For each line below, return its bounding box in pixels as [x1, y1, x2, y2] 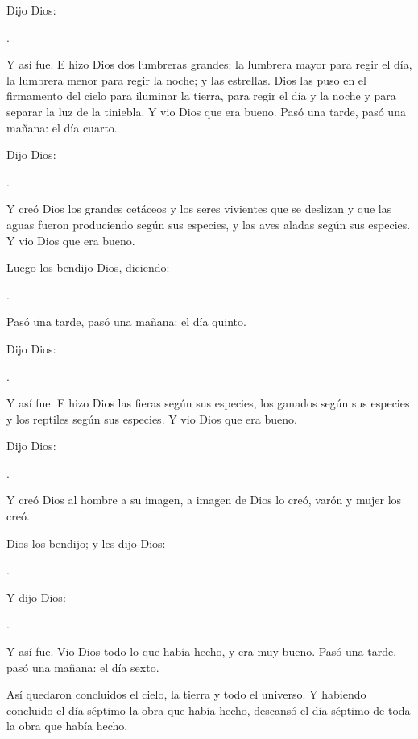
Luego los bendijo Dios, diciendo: [6, 259, 170, 276]
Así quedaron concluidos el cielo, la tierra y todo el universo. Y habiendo [6, 686, 366, 703]
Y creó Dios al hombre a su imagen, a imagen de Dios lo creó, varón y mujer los [6, 491, 402, 508]
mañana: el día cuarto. [6, 119, 118, 136]
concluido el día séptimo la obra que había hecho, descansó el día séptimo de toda [6, 701, 411, 718]
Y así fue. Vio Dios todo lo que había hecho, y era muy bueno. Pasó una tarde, [6, 643, 397, 660]
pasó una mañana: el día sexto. [6, 658, 159, 675]
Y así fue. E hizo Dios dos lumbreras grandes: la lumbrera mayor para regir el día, [6, 56, 412, 73]
